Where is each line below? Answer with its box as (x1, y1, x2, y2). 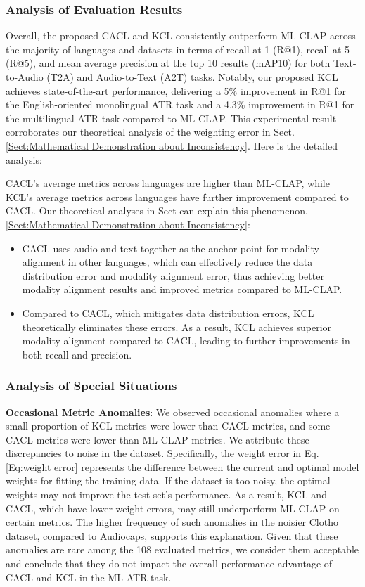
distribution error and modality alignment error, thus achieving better (22, 268, 324, 283)
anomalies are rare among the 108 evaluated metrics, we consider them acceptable (6, 542, 359, 557)
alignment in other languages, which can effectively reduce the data (22, 254, 313, 269)
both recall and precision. (22, 347, 132, 361)
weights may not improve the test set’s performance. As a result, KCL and (6, 487, 327, 502)
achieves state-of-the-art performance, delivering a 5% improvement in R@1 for (6, 83, 346, 98)
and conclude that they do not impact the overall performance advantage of (6, 556, 333, 571)
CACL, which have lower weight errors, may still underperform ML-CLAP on (6, 501, 340, 515)
